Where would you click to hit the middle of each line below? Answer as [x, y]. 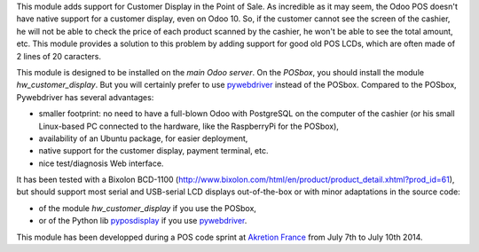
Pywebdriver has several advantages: [85, 97]
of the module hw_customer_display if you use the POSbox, [148, 208]
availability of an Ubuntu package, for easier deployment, [143, 138]
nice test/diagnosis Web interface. [101, 163]
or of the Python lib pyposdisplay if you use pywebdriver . [143, 221]
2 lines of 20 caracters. [59, 56]
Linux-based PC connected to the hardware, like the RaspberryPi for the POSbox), [188, 126]
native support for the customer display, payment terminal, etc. [154, 151]
